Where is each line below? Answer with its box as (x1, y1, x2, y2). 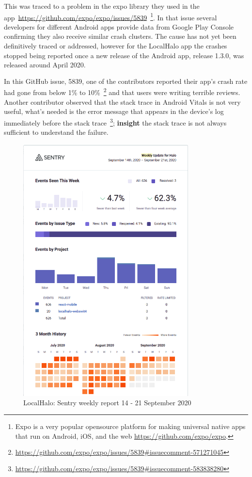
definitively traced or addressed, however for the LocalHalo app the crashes (4, 41, 227, 51)
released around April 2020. (4, 60, 86, 70)
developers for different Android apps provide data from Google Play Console (4, 21, 234, 32)
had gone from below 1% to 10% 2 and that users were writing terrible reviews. (4, 86, 240, 97)
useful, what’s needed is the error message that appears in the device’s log (4, 106, 224, 116)
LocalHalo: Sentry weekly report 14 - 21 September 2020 (23, 397, 191, 408)
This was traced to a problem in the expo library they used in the (4, 1, 200, 11)
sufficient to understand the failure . (4, 127, 109, 137)
